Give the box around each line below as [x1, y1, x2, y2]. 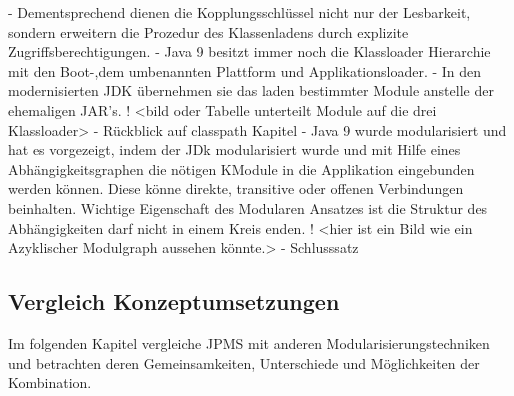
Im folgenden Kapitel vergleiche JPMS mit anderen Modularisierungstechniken [8, 332, 490, 353]
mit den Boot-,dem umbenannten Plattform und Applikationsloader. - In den [8, 60, 482, 81]
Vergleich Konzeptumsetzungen [8, 286, 340, 317]
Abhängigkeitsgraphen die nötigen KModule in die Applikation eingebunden [8, 158, 475, 179]
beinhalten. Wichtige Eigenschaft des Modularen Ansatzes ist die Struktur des [8, 197, 488, 218]
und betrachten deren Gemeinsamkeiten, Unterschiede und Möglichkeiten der [8, 352, 480, 373]
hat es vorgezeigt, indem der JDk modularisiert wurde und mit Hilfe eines [8, 139, 461, 160]
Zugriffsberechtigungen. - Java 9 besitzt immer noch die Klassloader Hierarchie [8, 41, 491, 62]
